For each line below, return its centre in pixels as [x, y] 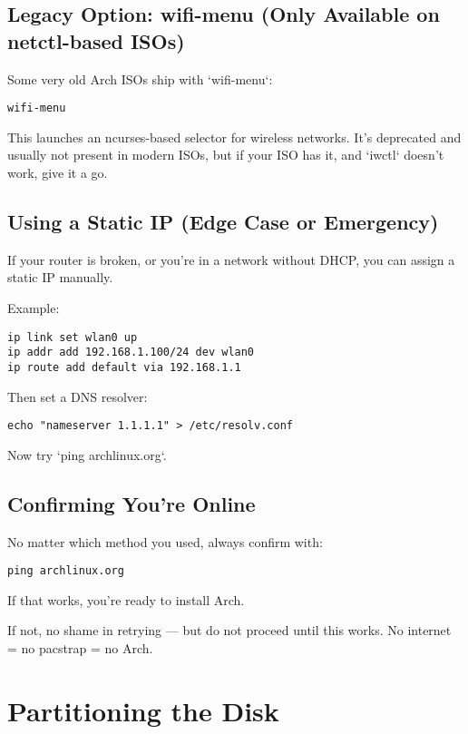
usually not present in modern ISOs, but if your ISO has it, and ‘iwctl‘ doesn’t [226, 155]
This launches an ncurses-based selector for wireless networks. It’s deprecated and [234, 137]
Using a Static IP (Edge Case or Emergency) [223, 222]
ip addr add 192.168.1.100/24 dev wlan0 [131, 352]
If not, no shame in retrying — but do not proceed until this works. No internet [229, 630]
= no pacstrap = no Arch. [80, 648]
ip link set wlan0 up [73, 337]
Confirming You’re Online [132, 503]
